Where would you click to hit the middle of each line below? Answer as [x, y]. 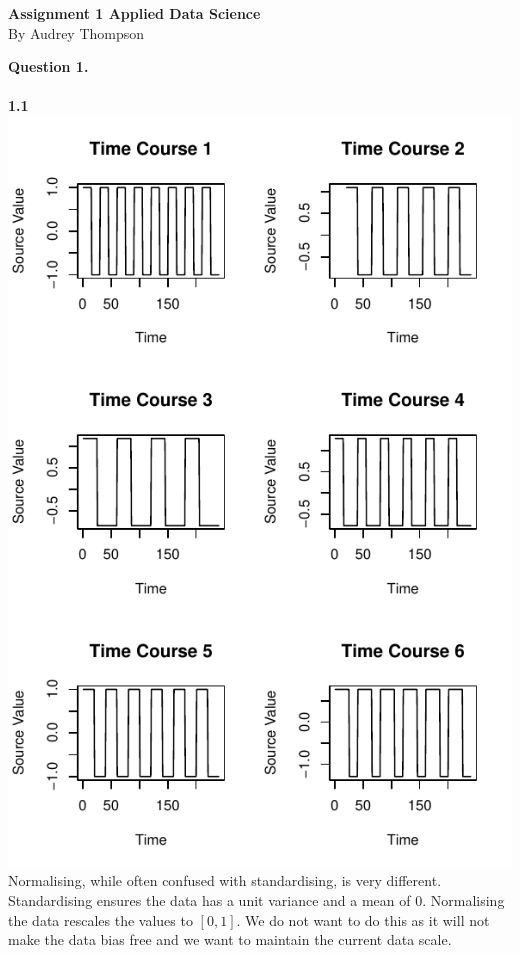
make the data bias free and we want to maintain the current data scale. [230, 939]
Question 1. [48, 66]
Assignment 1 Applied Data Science [134, 13]
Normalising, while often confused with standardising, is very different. [225, 880]
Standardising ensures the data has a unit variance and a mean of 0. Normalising [256, 899]
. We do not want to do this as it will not [363, 919]
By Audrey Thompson [76, 32]
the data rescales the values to [100, 919]
